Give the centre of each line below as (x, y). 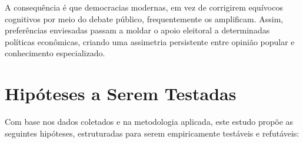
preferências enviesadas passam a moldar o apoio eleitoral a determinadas (137, 30)
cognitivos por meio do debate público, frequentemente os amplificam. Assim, (144, 18)
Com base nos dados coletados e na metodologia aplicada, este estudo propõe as (149, 122)
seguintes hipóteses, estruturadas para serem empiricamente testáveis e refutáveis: (152, 133)
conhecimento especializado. (55, 53)
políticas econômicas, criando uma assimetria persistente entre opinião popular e (150, 41)
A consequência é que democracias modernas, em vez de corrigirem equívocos (144, 7)
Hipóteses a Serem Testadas (121, 93)
